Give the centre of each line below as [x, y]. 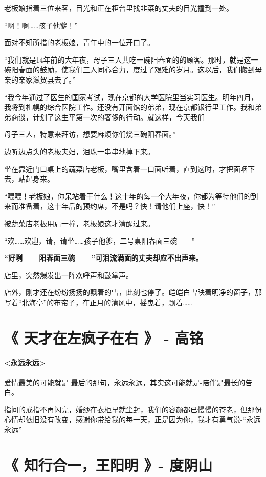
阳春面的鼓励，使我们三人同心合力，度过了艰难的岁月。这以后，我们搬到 [133, 69]
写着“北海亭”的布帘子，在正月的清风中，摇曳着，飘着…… [98, 302]
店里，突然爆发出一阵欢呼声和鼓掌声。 [69, 275]
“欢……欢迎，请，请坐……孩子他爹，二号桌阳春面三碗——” [99, 240]
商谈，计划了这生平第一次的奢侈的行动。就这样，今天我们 [108, 117]
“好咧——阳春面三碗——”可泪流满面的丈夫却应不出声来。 [104, 258]
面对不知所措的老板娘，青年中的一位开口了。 [79, 42]
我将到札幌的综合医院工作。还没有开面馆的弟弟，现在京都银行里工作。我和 [129, 107]
